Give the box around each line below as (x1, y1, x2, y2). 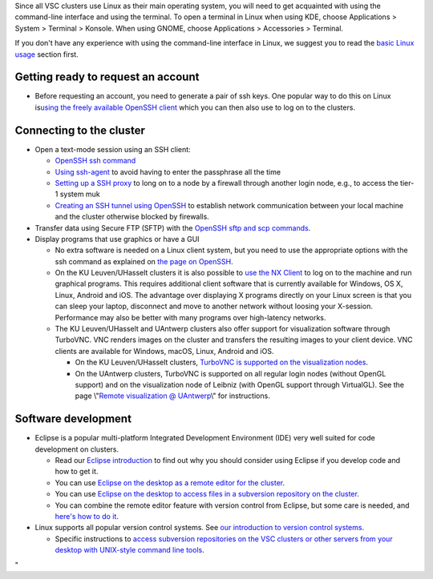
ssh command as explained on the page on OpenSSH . (55, 256, 233, 266)
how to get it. (55, 467, 99, 476)
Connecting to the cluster (14, 123, 146, 137)
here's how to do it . (55, 512, 119, 521)
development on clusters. (34, 444, 119, 454)
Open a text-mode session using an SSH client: (34, 144, 192, 154)
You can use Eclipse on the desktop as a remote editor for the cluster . (55, 477, 285, 488)
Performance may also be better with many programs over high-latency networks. (55, 312, 326, 322)
